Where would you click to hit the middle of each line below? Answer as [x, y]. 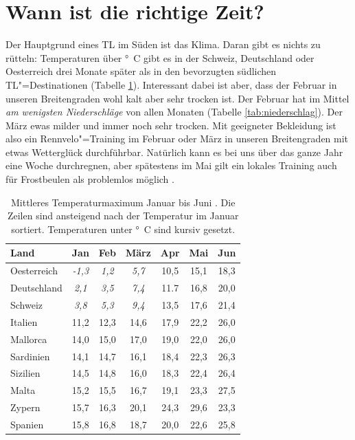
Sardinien [30, 356]
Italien [24, 321]
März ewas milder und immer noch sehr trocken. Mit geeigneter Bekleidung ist [171, 125]
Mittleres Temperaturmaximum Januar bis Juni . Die [123, 202]
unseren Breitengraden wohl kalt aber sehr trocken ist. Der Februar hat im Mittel [177, 98]
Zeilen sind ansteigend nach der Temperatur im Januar [123, 216]
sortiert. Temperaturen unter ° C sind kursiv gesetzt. [123, 229]
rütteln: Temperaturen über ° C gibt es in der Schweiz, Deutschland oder [160, 57]
